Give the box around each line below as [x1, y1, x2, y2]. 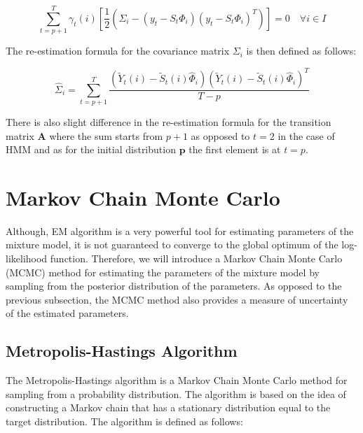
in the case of [278, 128, 335, 143]
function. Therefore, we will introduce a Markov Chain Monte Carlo [50, 251, 343, 266]
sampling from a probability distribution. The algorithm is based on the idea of [6, 386, 346, 401]
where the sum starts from [49, 128, 163, 143]
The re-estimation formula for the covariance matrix [6, 43, 230, 58]
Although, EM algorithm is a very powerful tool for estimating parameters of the [6, 223, 354, 238]
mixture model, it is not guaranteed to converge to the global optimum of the [6, 237, 338, 252]
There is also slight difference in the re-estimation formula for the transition [6, 114, 331, 129]
